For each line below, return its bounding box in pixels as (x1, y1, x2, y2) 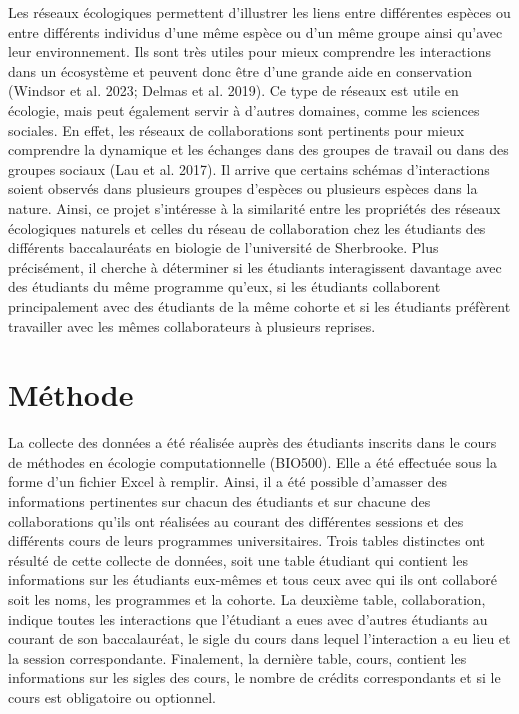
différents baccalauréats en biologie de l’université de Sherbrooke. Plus (8, 237, 439, 258)
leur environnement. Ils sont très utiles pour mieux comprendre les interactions (8, 41, 491, 62)
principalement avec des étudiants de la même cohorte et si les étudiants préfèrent (8, 295, 511, 316)
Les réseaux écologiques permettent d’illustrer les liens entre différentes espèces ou (8, 2, 511, 22)
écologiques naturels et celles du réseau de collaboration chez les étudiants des (8, 217, 486, 238)
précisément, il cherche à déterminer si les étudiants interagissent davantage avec (8, 256, 502, 277)
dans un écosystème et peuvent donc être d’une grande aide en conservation (8, 60, 472, 81)
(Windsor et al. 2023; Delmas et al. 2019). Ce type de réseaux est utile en (8, 80, 459, 101)
